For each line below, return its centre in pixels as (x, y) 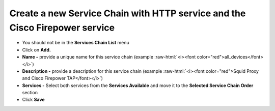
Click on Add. (36, 50)
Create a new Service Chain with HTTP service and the (128, 13)
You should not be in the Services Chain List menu (76, 43)
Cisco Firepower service (62, 27)
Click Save (34, 100)
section (30, 93)
